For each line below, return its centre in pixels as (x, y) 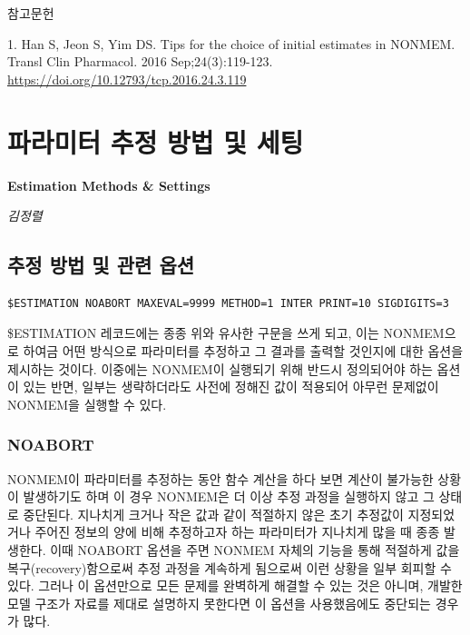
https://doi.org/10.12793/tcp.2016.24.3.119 (127, 79)
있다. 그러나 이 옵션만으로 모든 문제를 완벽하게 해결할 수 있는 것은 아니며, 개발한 (235, 585)
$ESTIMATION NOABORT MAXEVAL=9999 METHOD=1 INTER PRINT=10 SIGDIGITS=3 (228, 303)
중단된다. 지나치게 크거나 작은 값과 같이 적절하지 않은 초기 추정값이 (213, 514)
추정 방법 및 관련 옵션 (101, 265)
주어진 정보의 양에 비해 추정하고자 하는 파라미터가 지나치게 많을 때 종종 (237, 532)
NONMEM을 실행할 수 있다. (87, 404)
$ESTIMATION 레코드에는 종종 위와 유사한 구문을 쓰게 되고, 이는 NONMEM (226, 333)
